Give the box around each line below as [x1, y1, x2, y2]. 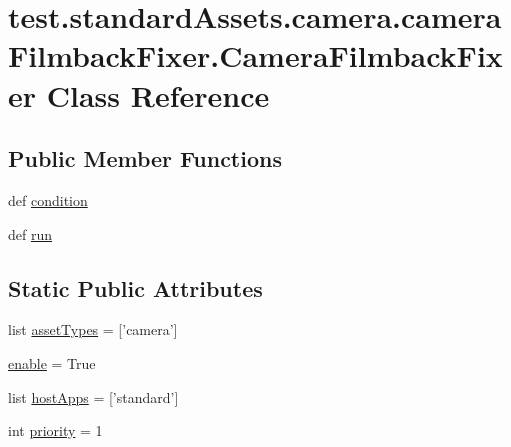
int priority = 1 [8, 420, 103, 441]
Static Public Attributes [8, 272, 263, 303]
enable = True [8, 352, 96, 373]
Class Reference [46, 74, 270, 115]
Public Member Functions [8, 143, 282, 174]
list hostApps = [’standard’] [8, 386, 179, 407]
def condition [8, 189, 88, 210]
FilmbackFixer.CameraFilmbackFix [8, 35, 503, 76]
